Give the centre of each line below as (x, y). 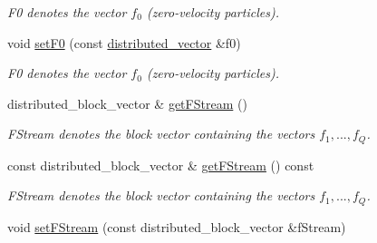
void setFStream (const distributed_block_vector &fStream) (177, 226)
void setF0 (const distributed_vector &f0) (124, 42)
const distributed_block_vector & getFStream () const (161, 165)
